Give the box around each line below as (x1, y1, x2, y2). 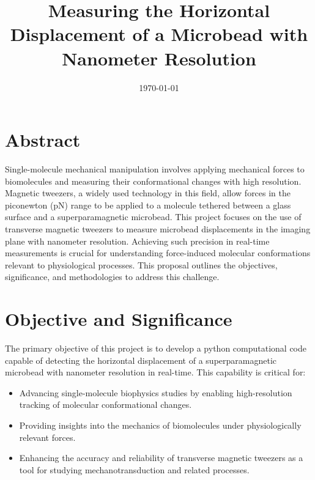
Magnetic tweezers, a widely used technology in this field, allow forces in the (5, 186, 291, 199)
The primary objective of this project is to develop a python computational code (5, 342, 307, 355)
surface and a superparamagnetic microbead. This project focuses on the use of (5, 210, 302, 223)
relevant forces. (19, 430, 76, 443)
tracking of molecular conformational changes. (19, 398, 192, 411)
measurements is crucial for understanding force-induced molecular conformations (5, 246, 311, 259)
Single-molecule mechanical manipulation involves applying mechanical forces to (5, 163, 305, 175)
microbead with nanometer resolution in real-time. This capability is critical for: (5, 366, 306, 378)
